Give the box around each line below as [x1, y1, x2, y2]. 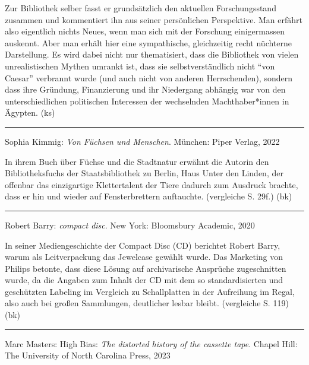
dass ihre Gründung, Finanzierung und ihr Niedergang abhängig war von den [5, 83, 286, 96]
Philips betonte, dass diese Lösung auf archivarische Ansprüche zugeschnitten [5, 262, 286, 274]
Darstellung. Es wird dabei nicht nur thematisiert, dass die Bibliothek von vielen [5, 48, 299, 61]
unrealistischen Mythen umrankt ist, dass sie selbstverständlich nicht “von [5, 59, 275, 72]
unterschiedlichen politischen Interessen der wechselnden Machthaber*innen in [5, 94, 289, 107]
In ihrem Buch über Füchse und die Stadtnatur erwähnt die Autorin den [5, 155, 269, 167]
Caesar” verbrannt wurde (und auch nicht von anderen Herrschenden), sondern [5, 71, 292, 84]
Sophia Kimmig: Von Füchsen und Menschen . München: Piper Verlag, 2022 [5, 135, 280, 147]
